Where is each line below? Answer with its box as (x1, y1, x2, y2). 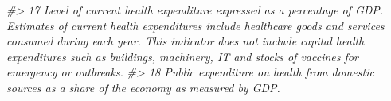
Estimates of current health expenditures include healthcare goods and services (6, 17, 385, 33)
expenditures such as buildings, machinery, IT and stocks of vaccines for (6, 48, 358, 64)
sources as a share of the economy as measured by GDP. (6, 79, 280, 95)
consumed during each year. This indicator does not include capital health (6, 33, 365, 49)
